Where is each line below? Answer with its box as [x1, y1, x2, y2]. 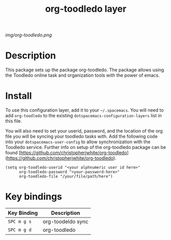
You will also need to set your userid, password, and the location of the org [5, 128, 163, 134]
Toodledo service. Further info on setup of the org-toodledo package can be [5, 144, 166, 150]
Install [5, 90, 32, 102]
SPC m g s [8, 219, 32, 224]
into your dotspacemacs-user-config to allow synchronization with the [5, 139, 151, 145]
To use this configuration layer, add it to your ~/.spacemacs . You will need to [5, 107, 164, 113]
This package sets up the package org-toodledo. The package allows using [5, 67, 164, 73]
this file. [5, 118, 22, 124]
